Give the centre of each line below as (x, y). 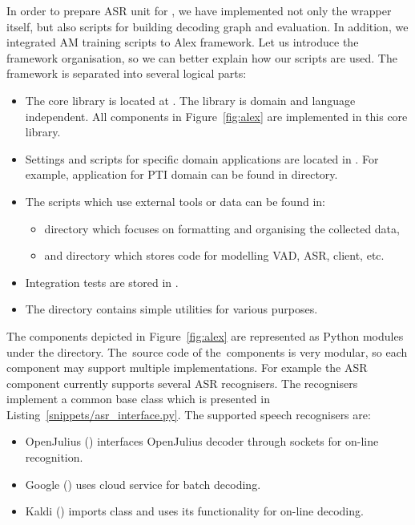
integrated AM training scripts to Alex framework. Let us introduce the (183, 42)
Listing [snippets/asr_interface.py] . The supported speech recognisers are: (189, 414)
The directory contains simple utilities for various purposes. (171, 309)
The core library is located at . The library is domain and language (190, 100)
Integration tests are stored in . (102, 282)
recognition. (54, 457)
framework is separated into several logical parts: (127, 73)
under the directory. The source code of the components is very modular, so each (207, 351)
